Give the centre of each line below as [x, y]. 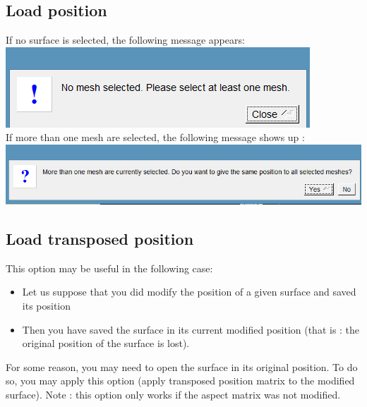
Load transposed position [100, 239]
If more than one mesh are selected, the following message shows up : [155, 137]
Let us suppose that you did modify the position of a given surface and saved [189, 292]
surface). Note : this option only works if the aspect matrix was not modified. [173, 395]
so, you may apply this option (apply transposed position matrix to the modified [180, 381]
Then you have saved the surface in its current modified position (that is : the [191, 329]
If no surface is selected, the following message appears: [125, 40]
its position [47, 306]
